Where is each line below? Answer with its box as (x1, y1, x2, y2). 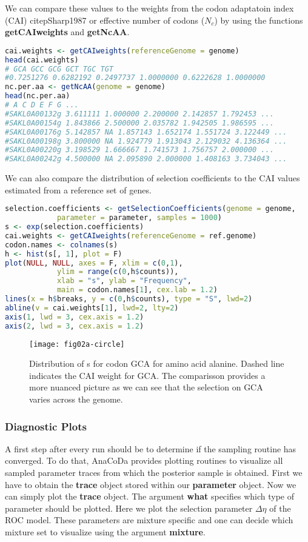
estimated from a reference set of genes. (5, 183, 152, 196)
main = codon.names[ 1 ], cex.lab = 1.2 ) (56, 286, 218, 295)
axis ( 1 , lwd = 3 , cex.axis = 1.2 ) (5, 312, 144, 321)
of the (269, 501, 291, 514)
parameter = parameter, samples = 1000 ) (56, 213, 222, 222)
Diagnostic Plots (5, 418, 87, 433)
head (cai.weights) (5, 55, 79, 64)
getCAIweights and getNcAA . (5, 25, 130, 38)
